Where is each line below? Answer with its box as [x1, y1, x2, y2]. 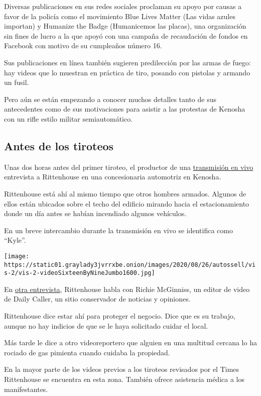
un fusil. [4, 77, 29, 87]
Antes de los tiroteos [4, 138, 114, 153]
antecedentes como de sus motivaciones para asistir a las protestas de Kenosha [4, 104, 245, 114]
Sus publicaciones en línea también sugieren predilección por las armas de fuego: [4, 57, 251, 67]
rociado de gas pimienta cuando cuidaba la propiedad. [4, 347, 170, 357]
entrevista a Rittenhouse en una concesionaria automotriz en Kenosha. [4, 171, 221, 182]
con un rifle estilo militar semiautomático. [4, 113, 133, 124]
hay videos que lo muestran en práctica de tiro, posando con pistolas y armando [4, 67, 250, 77]
